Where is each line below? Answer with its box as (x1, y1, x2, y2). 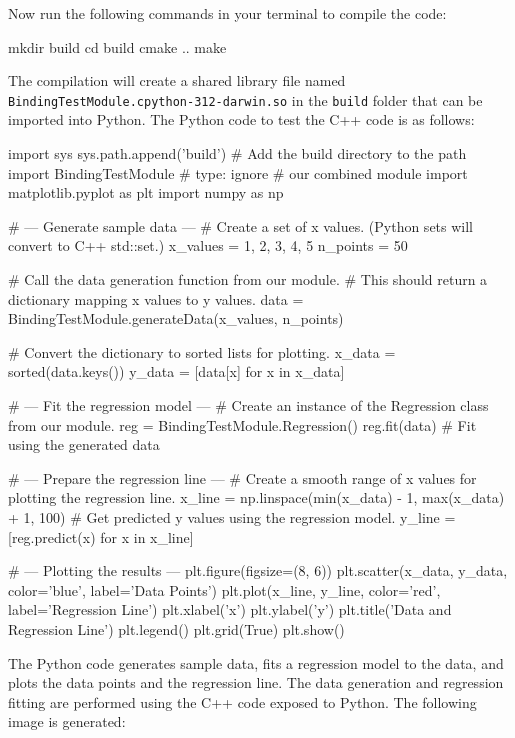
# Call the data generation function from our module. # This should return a (8, 269, 488, 289)
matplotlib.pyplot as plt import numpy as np (8, 182, 284, 203)
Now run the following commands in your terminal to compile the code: (8, 3, 447, 23)
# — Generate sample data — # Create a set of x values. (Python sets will (8, 215, 474, 236)
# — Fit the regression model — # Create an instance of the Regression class (8, 394, 489, 415)
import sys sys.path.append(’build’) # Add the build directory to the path (8, 143, 467, 164)
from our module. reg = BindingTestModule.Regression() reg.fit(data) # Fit (8, 414, 477, 435)
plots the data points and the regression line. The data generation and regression (8, 672, 504, 693)
